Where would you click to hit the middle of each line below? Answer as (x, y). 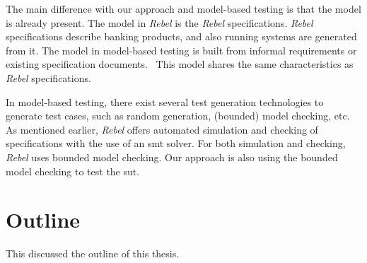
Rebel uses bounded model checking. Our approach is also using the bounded (172, 157)
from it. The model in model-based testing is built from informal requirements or (181, 50)
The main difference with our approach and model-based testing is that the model (183, 8)
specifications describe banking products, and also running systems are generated (181, 36)
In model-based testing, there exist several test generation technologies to (165, 101)
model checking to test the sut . (73, 171)
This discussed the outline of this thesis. (93, 253)
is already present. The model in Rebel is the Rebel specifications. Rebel (159, 22)
